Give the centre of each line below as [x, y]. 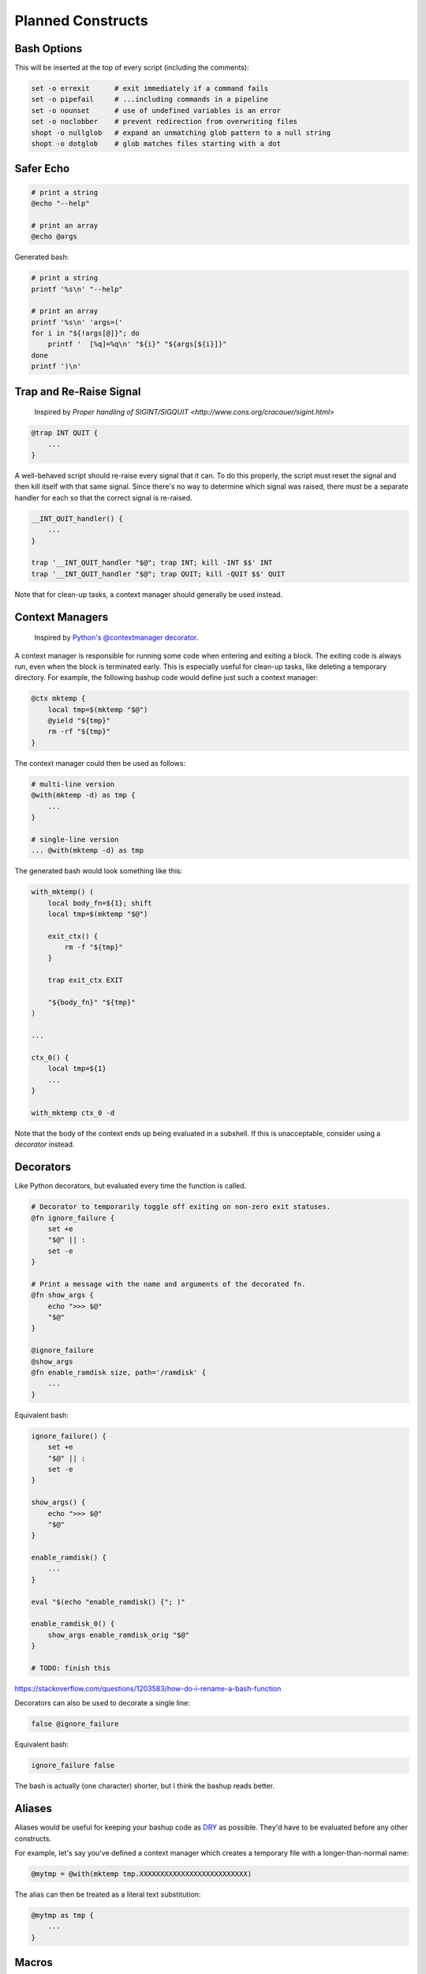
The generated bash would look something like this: [99, 871]
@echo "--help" [60, 203]
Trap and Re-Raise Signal [78, 391]
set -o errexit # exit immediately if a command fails [150, 88]
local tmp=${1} [77, 1069]
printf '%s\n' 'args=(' [77, 322]
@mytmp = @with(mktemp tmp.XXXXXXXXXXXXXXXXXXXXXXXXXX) [142, 1874]
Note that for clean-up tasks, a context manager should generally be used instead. [149, 594]
